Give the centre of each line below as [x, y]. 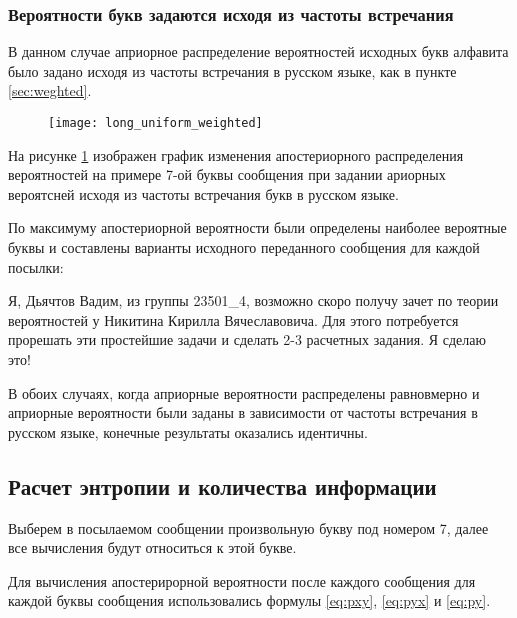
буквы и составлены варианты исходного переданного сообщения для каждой [244, 247]
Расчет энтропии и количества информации [222, 485]
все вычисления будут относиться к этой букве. [152, 547]
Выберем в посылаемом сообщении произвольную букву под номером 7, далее [248, 527]
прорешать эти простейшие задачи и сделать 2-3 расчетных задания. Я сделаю [247, 339]
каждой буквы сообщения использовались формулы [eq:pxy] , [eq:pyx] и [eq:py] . [249, 600]
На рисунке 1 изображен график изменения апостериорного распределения [236, 154]
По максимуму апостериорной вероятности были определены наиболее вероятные [257, 227]
